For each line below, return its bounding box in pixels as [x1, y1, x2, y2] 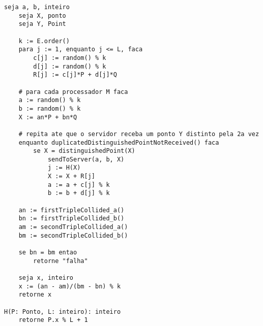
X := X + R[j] [47, 173, 95, 180]
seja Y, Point [18, 20, 66, 28]
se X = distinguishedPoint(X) [33, 147, 135, 155]
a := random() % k [18, 96, 81, 104]
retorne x [18, 291, 52, 299]
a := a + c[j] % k [47, 181, 110, 188]
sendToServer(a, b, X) [47, 155, 125, 163]
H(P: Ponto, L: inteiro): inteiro [4, 308, 121, 315]
